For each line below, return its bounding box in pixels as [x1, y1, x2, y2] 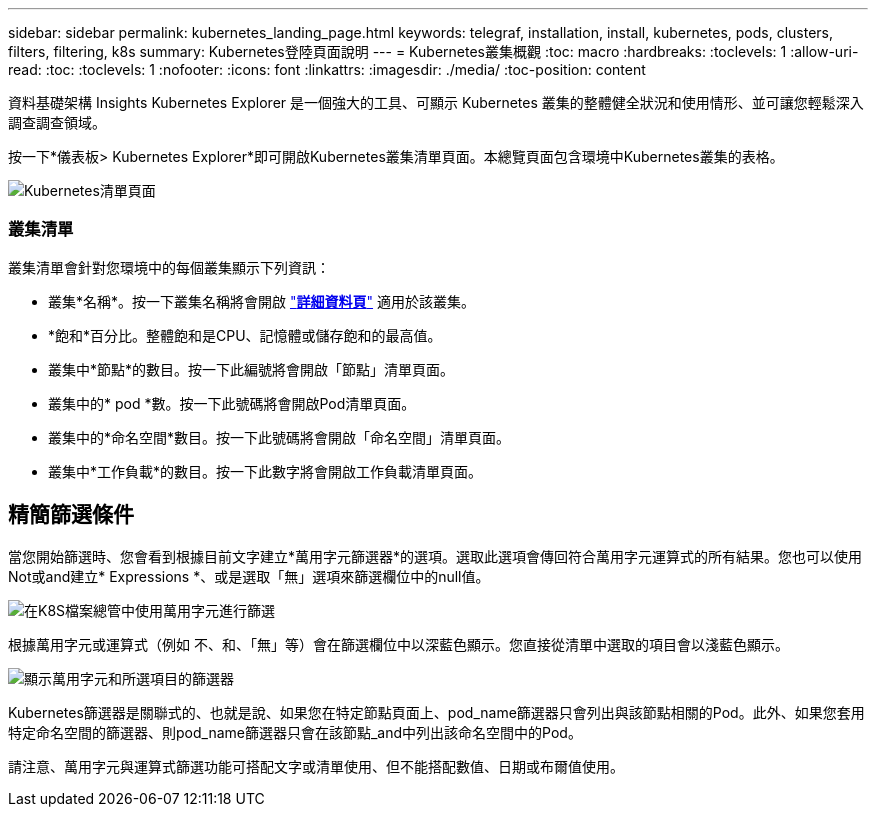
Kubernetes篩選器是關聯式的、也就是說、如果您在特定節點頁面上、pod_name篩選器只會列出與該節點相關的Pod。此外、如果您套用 [8, 703, 865, 721]
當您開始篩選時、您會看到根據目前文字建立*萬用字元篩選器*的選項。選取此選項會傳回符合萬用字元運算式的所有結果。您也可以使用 [8, 547, 863, 565]
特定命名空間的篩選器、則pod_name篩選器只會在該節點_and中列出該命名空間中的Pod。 [8, 723, 582, 741]
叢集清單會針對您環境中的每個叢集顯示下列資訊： [8, 258, 330, 276]
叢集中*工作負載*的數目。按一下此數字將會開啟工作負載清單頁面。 [48, 462, 483, 480]
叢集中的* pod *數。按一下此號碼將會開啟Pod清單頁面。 [48, 394, 416, 412]
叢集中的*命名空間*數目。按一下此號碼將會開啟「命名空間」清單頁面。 [48, 428, 511, 446]
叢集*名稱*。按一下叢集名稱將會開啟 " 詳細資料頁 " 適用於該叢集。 [48, 292, 475, 310]
